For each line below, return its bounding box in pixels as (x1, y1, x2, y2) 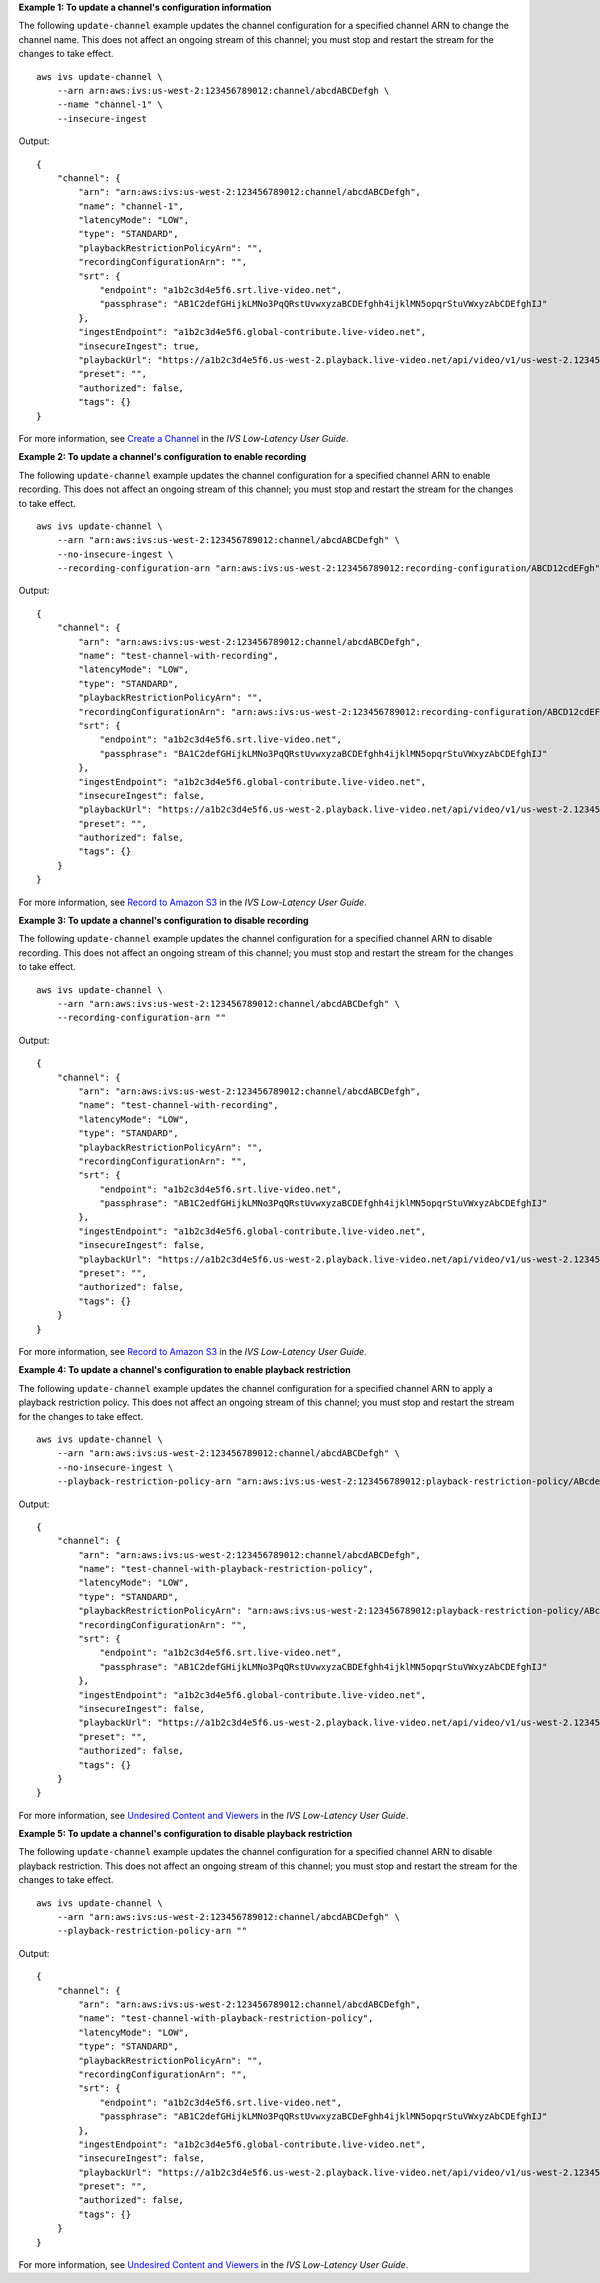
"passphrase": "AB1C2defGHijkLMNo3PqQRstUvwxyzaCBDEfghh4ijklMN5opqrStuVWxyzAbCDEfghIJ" (99, 1661, 548, 1672)
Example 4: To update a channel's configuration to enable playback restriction (18, 1364, 351, 1376)
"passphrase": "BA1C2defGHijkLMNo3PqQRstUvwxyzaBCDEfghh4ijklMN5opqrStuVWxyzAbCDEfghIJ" (99, 748, 548, 759)
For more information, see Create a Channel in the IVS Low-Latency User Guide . (18, 432, 349, 444)
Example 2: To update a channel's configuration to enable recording (18, 451, 307, 463)
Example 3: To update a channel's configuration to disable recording (18, 915, 309, 927)
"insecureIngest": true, (78, 340, 200, 352)
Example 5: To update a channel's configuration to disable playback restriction (18, 1828, 353, 1840)
